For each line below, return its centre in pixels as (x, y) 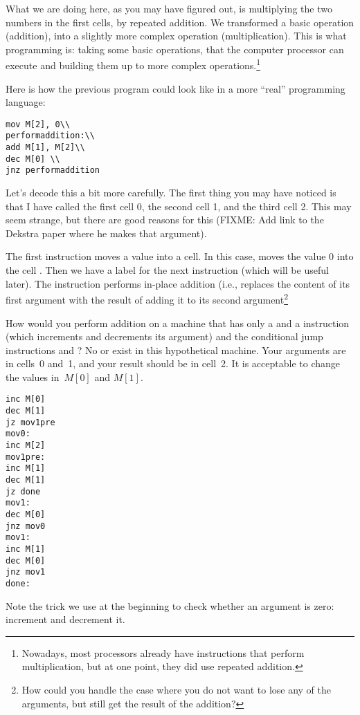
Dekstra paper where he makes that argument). (106, 233)
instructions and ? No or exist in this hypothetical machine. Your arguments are (176, 350)
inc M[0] (26, 399)
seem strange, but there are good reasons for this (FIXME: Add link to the (165, 220)
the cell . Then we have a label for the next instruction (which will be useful (167, 270)
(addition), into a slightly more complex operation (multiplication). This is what (176, 36)
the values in (33, 377)
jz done (23, 491)
